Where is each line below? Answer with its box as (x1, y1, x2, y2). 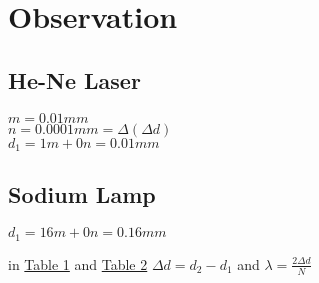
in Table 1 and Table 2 (8, 253, 148, 274)
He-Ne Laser (8, 64, 141, 95)
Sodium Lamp (8, 179, 156, 210)
